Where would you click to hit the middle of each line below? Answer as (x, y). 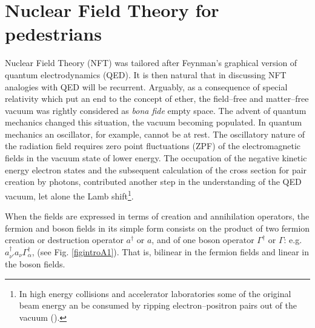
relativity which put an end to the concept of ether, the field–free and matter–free (157, 99)
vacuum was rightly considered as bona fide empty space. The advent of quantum (156, 110)
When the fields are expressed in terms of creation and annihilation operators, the (157, 216)
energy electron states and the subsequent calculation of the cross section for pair (156, 169)
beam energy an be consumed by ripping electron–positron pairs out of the (158, 305)
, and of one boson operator (203, 240)
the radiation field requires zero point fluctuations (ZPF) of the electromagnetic (153, 146)
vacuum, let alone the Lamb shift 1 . (69, 195)
